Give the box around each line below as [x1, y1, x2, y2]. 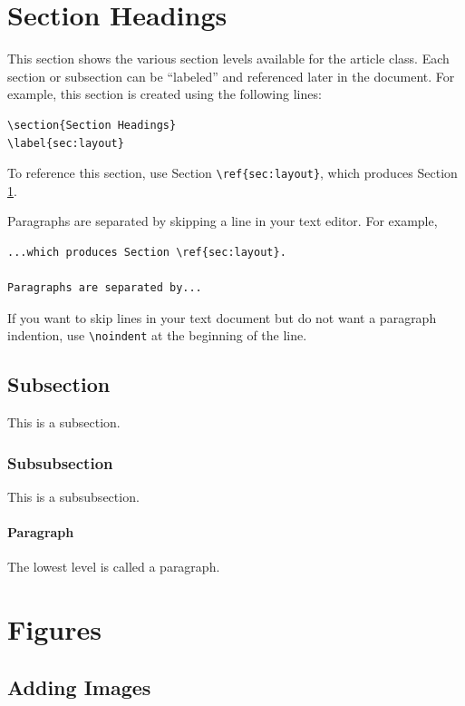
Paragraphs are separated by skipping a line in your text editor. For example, [7, 211, 438, 230]
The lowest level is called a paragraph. [7, 557, 220, 576]
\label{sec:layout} [7, 136, 124, 150]
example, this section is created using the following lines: [7, 84, 322, 103]
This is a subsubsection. [7, 486, 140, 505]
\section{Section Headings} [7, 118, 177, 132]
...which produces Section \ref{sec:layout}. [7, 245, 286, 259]
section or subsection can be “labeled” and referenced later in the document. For [7, 66, 455, 85]
